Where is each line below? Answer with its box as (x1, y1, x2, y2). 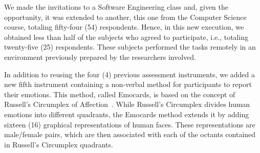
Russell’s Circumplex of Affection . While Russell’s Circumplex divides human (4, 99, 250, 110)
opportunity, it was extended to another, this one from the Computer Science (4, 11, 247, 22)
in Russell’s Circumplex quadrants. (4, 139, 113, 149)
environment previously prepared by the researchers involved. (4, 51, 197, 62)
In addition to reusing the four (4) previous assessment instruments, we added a (4, 69, 255, 79)
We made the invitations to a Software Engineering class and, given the (4, 2, 229, 12)
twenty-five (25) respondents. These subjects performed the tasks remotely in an (4, 41, 256, 52)
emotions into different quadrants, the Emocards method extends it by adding (4, 108, 249, 119)
